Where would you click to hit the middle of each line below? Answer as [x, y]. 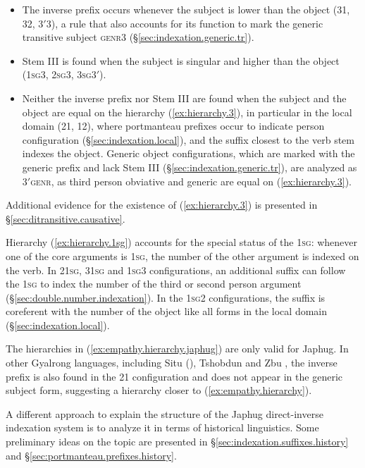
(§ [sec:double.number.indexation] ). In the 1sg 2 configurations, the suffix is [166, 297]
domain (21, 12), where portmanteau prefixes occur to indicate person [173, 126]
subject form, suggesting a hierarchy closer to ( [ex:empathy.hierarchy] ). [159, 390]
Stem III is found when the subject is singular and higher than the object [181, 60]
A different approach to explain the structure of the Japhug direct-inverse [165, 413]
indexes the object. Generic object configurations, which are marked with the [188, 153]
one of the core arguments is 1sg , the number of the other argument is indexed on [182, 255]
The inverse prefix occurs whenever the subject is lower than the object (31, [186, 9]
